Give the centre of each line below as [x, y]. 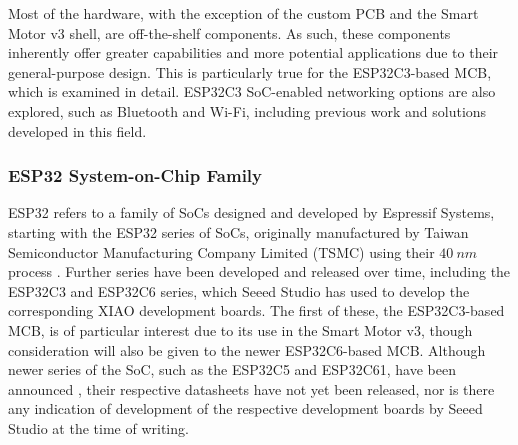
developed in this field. [77, 130]
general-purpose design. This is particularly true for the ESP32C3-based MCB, [250, 71]
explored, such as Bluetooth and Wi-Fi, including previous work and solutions [247, 110]
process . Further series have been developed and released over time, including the [259, 271]
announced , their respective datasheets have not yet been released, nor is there [251, 388]
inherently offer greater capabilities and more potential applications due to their [253, 52]
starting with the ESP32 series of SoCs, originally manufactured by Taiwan [238, 231]
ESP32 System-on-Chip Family [135, 175]
